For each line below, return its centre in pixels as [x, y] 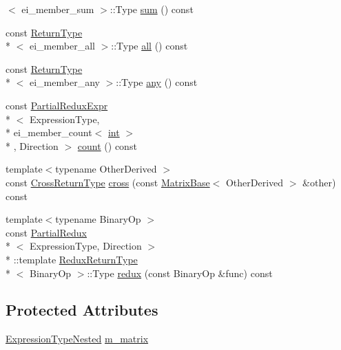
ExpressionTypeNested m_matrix [77, 339]
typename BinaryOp [98, 219]
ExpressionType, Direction [85, 246]
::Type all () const [149, 46]
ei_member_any [64, 82]
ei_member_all [62, 46]
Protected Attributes [82, 310]
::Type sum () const [152, 9]
